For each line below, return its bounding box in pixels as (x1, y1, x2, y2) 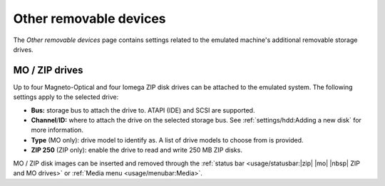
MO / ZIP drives (13, 64, 83, 76)
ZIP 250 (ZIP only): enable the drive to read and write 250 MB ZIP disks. (31, 146, 242, 155)
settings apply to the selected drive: (13, 93, 119, 101)
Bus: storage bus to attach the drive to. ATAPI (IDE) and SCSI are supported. (31, 105, 255, 114)
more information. (31, 125, 83, 135)
